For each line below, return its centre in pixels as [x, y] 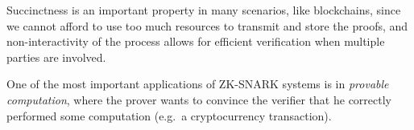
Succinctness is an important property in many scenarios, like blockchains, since [204, 10]
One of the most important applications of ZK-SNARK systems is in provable [198, 84]
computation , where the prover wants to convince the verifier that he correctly [199, 99]
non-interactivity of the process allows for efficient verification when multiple [196, 41]
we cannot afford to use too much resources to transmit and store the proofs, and [207, 25]
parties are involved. [56, 57]
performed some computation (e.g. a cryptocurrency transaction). [169, 115]
